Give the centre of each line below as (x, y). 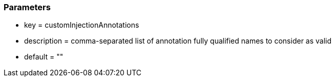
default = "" (44, 57)
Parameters (27, 7)
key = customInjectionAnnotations (82, 25)
